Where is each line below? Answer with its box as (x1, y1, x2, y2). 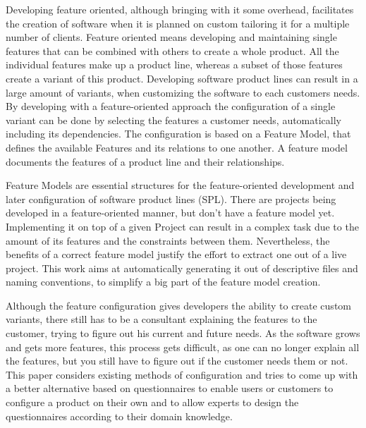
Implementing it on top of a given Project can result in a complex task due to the (6, 219, 359, 233)
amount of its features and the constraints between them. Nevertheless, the (6, 233, 330, 247)
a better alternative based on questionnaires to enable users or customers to (6, 381, 334, 396)
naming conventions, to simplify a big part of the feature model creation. (6, 274, 321, 289)
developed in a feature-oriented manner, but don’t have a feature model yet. (6, 205, 335, 220)
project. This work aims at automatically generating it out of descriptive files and (6, 260, 358, 275)
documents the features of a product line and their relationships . (6, 154, 285, 169)
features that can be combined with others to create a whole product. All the (6, 43, 339, 58)
